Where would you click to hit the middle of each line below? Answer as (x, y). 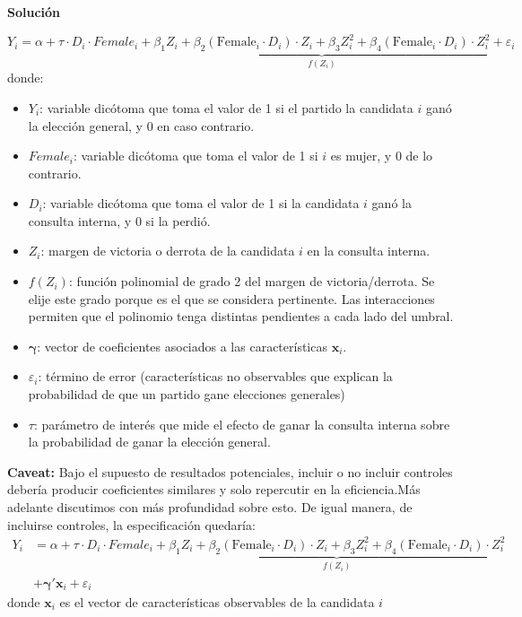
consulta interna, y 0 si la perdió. (119, 220)
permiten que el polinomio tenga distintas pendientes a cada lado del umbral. (241, 316)
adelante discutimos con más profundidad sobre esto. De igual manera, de (210, 507)
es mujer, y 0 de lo (382, 156)
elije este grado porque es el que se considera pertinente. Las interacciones (231, 298)
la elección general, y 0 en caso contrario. (141, 125)
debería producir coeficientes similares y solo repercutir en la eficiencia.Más (214, 489)
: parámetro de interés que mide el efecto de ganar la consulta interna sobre (242, 424)
